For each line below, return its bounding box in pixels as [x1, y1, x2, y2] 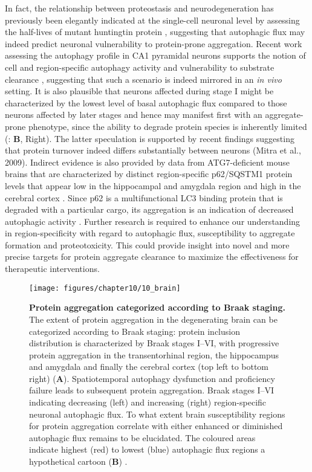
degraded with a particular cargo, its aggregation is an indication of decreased [5, 203, 294, 216]
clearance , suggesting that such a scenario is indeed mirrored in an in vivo [5, 73, 282, 85]
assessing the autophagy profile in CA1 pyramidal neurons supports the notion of [5, 49, 306, 62]
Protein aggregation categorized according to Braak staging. [29, 301, 285, 314]
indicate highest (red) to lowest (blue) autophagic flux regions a [29, 443, 265, 456]
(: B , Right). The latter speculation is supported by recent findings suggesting [5, 132, 294, 144]
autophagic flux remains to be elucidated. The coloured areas [29, 431, 256, 444]
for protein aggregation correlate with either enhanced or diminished [29, 419, 283, 432]
